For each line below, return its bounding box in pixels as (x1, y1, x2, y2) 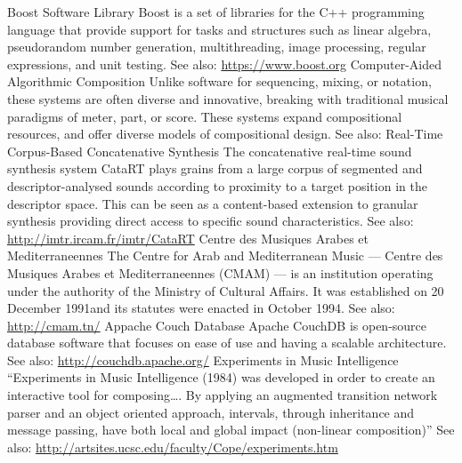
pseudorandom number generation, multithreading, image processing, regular (7, 37, 426, 56)
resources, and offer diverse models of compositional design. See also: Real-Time (7, 124, 443, 143)
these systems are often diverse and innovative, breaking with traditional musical (7, 89, 449, 108)
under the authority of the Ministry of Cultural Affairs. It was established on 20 (7, 281, 444, 299)
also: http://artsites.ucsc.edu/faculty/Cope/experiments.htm (7, 437, 338, 456)
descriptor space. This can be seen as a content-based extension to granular (7, 194, 418, 212)
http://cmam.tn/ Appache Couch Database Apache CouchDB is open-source (7, 315, 427, 334)
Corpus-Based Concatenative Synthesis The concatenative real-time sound (7, 141, 412, 160)
